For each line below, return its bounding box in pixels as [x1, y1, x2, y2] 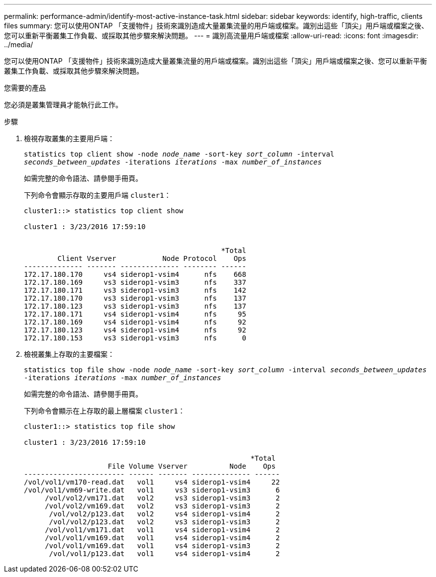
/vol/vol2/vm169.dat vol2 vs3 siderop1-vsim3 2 [45, 502, 280, 510]
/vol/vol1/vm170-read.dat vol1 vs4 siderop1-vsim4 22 [24, 478, 280, 486]
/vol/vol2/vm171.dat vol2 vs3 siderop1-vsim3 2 [45, 494, 280, 502]
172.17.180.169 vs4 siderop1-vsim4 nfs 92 [24, 318, 246, 326]
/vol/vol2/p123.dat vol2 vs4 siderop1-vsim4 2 [49, 510, 280, 518]
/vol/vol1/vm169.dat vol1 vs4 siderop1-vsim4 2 [45, 534, 280, 542]
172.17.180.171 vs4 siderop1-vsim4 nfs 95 [24, 310, 246, 318]
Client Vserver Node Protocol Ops [57, 254, 246, 262]
